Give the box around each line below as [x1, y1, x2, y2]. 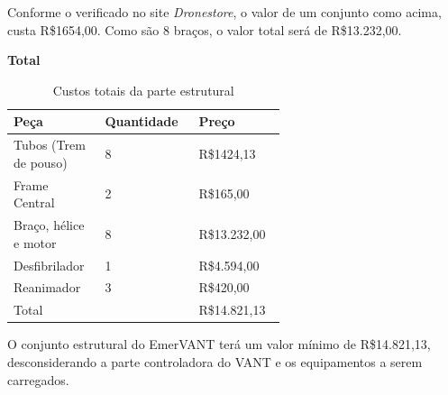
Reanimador [14, 278, 81, 297]
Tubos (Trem [14, 135, 86, 154]
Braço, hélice [14, 216, 85, 234]
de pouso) [14, 152, 68, 171]
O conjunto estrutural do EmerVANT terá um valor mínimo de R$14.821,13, [7, 335, 431, 354]
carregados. [7, 370, 69, 389]
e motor [14, 233, 57, 252]
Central [14, 193, 55, 212]
